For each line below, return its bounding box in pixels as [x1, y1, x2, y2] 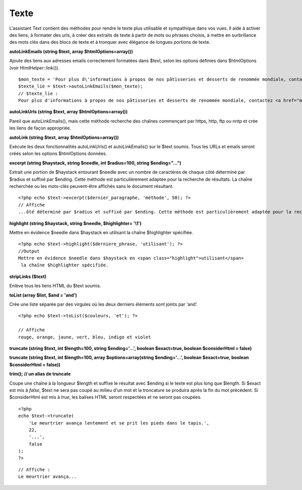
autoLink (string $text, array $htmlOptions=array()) [9, 134, 119, 141]
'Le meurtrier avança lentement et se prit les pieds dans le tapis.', [28, 420, 209, 426]
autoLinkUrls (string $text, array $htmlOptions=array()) [9, 109, 128, 115]
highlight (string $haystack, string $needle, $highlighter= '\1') [9, 220, 142, 226]
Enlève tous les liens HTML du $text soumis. [9, 283, 102, 289]
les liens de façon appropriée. [9, 125, 71, 131]
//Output [18, 248, 40, 254]
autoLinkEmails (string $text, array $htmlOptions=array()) [9, 48, 133, 54]
